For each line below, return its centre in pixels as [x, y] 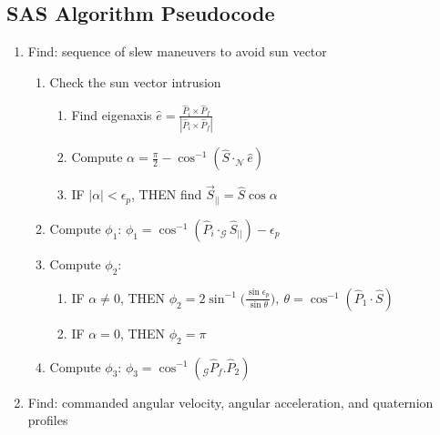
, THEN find [167, 194]
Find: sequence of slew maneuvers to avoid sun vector [177, 51]
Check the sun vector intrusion [135, 81]
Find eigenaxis [112, 114]
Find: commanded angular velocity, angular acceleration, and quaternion [230, 402]
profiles [48, 420]
